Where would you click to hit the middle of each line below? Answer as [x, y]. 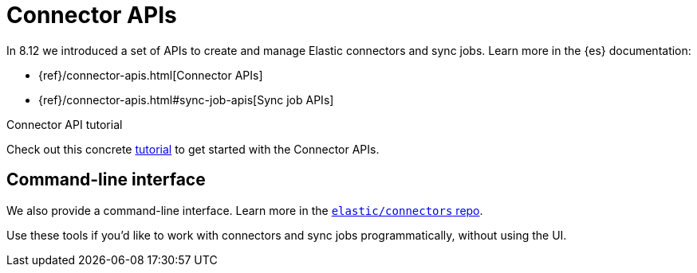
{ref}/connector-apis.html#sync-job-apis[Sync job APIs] [186, 99]
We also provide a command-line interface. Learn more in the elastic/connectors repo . [245, 210]
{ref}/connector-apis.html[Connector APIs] [151, 75]
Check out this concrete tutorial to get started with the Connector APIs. [193, 149]
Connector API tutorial [65, 124]
